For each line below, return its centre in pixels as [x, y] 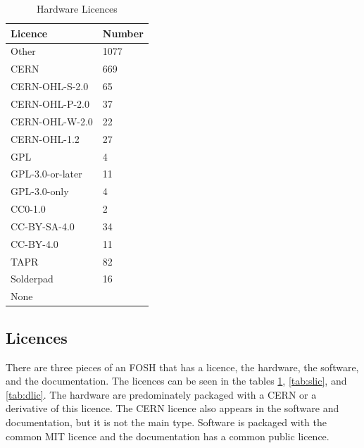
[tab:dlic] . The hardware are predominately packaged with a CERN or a [161, 394]
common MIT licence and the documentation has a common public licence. [168, 436]
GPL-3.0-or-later [46, 174]
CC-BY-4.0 [34, 243]
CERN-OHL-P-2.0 [50, 103]
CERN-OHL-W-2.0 [52, 121]
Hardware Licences [77, 8]
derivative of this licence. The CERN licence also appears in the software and [172, 408]
